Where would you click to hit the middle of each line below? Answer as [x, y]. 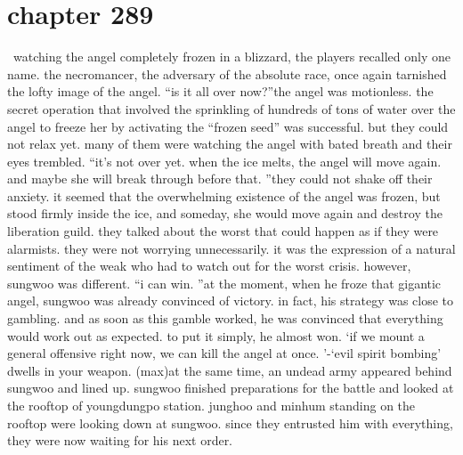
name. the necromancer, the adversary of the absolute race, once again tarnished [227, 73]
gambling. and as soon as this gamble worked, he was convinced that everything [225, 318]
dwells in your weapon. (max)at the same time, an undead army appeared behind [230, 370]
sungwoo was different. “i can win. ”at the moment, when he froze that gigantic [224, 283]
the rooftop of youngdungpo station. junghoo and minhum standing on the [211, 405]
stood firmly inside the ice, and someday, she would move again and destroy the [225, 213]
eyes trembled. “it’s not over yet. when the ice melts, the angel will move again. [224, 161]
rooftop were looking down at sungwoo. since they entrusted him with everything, [230, 422]
